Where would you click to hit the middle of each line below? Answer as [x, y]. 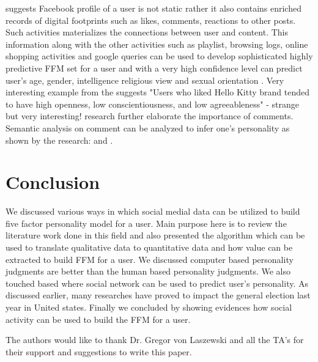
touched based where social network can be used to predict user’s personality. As [157, 283]
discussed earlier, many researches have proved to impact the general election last [158, 295]
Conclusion [53, 182]
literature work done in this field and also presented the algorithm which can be [155, 235]
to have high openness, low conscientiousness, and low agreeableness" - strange [153, 104]
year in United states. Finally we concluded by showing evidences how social [149, 307]
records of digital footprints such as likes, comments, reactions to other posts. [151, 20]
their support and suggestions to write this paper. [99, 351]
